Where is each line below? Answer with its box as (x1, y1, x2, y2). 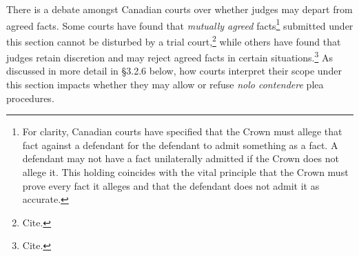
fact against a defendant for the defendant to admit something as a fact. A (22, 137, 338, 152)
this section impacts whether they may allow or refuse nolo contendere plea (6, 77, 324, 91)
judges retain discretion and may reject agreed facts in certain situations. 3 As (6, 48, 333, 64)
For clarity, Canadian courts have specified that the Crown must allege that (22, 124, 342, 139)
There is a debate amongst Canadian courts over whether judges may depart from (6, 2, 353, 16)
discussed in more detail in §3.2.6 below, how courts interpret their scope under (6, 63, 342, 78)
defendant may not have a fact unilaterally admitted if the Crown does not (22, 151, 339, 166)
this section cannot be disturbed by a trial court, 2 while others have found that (6, 32, 341, 48)
